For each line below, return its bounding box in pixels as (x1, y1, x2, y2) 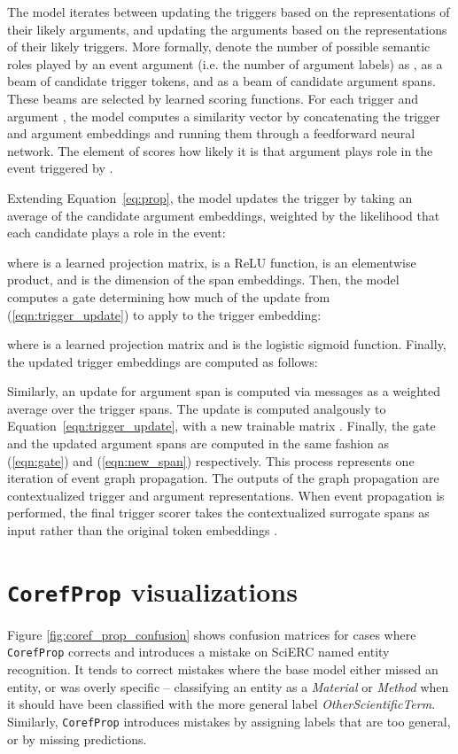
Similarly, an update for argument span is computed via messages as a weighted (7, 382, 441, 400)
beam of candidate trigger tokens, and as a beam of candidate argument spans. (7, 72, 436, 90)
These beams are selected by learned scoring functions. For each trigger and (7, 89, 418, 107)
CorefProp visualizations (7, 572, 298, 609)
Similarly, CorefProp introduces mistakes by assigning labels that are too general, (7, 711, 451, 730)
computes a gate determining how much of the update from (7, 287, 330, 306)
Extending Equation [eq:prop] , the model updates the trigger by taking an (7, 188, 413, 206)
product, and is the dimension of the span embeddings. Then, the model (7, 270, 400, 289)
